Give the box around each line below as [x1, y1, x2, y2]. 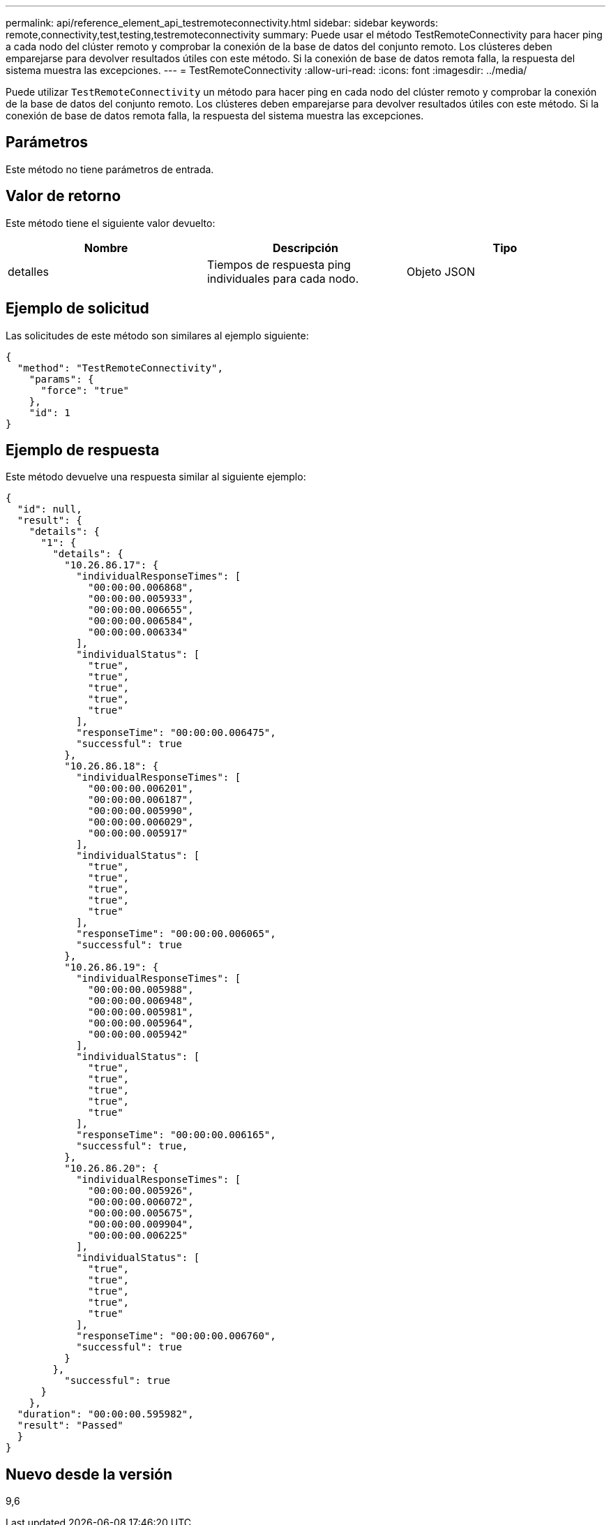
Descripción [272, 240, 338, 255]
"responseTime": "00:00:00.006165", [76, 1129, 276, 1141]
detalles [8, 264, 49, 279]
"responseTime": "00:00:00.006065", [76, 928, 276, 940]
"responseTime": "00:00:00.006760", [76, 1330, 276, 1342]
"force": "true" [40, 384, 130, 396]
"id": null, [17, 503, 82, 515]
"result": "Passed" [17, 1420, 123, 1431]
